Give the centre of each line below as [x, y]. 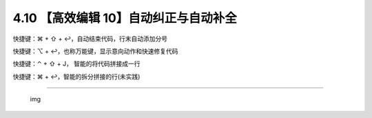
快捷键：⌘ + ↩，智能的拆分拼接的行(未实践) [76, 77]
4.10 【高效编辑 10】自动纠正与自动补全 [125, 18]
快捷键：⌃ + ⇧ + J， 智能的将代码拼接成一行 [76, 64]
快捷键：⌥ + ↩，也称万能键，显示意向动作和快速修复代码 [95, 51]
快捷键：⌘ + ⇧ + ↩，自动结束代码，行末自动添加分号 [90, 39]
